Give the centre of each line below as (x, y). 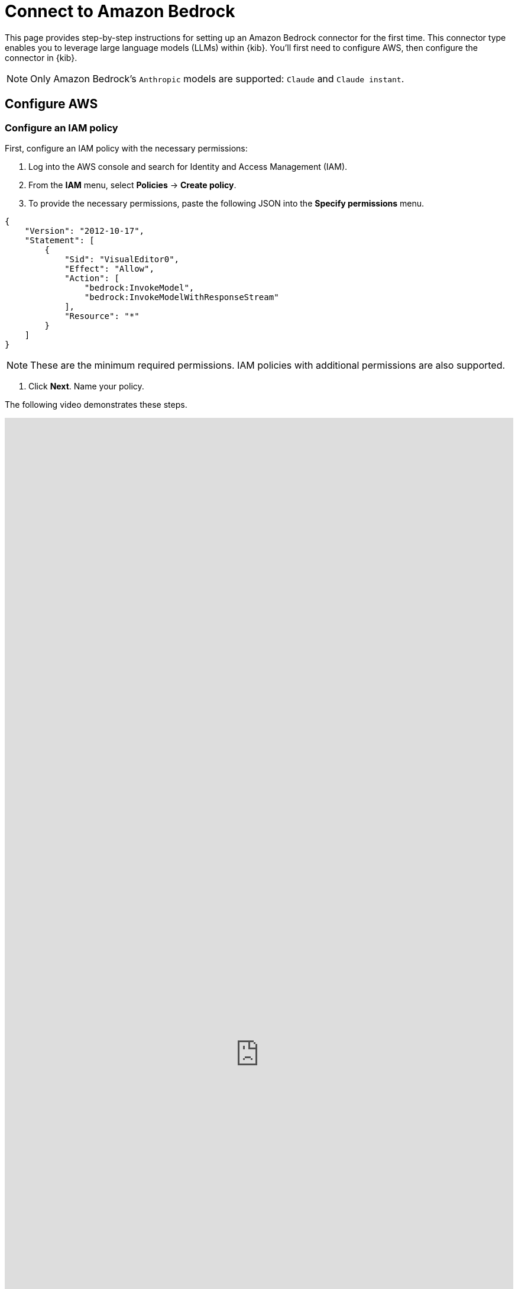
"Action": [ (92, 278)
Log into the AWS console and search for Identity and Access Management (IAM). (188, 166)
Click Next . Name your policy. (86, 386)
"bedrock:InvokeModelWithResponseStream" (182, 297)
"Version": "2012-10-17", (85, 231)
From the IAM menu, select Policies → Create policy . (132, 185)
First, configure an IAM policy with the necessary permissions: (126, 148)
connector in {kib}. (41, 57)
